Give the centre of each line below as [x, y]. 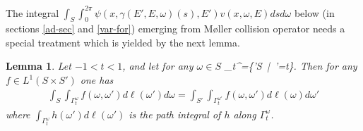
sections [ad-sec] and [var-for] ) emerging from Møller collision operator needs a [175, 29]
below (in [314, 12]
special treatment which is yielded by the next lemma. [123, 42]
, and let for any [158, 66]
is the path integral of [175, 114]
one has [97, 80]
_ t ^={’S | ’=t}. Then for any [291, 66]
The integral [32, 12]
